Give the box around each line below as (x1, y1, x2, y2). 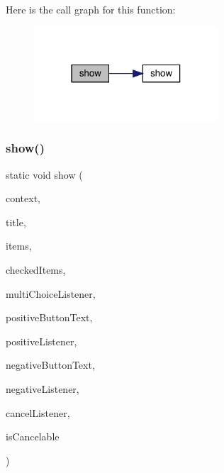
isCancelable (6, 429, 60, 444)
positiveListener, (6, 333, 77, 348)
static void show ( (6, 167, 83, 182)
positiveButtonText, (6, 310, 93, 325)
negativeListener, (6, 381, 79, 396)
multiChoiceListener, (6, 286, 96, 301)
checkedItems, (6, 262, 66, 277)
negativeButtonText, (6, 357, 95, 372)
